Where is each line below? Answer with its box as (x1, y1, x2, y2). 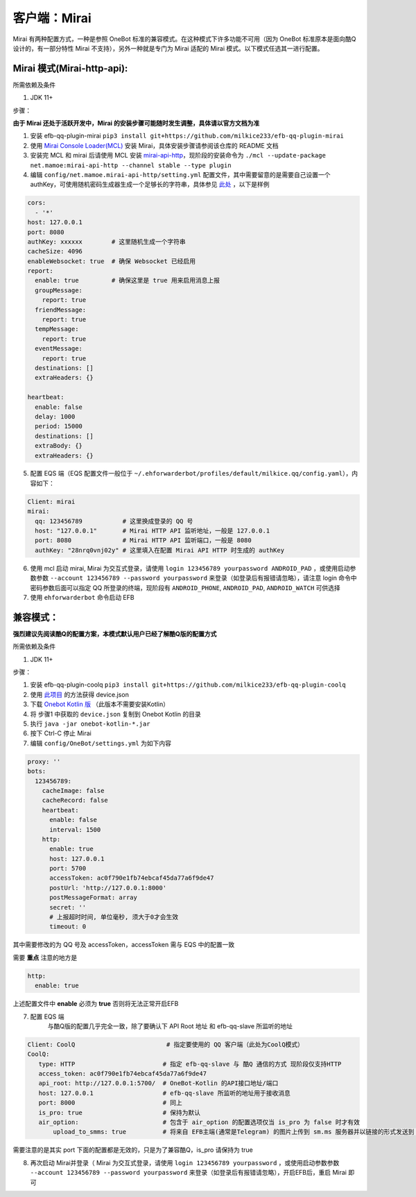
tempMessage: (35, 325, 79, 333)
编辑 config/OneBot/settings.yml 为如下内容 (30, 739, 172, 747)
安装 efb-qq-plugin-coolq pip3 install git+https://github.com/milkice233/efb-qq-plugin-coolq (30, 680, 346, 689)
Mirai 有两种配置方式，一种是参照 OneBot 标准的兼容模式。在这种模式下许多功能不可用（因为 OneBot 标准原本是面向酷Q (12, 35, 356, 43)
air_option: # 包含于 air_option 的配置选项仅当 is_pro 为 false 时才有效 (38, 1119, 360, 1126)
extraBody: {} (35, 442, 83, 450)
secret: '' (49, 903, 87, 911)
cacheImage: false (42, 787, 105, 794)
